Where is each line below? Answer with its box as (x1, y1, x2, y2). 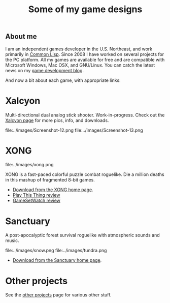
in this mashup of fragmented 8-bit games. (5, 177, 95, 183)
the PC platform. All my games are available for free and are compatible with (5, 56, 165, 63)
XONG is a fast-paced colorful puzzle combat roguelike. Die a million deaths (5, 171, 164, 177)
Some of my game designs (28, 4, 143, 15)
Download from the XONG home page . (12, 187, 93, 193)
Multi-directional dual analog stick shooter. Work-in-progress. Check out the (5, 112, 165, 118)
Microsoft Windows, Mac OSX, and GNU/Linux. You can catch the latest (5, 62, 155, 68)
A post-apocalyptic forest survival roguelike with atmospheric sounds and (5, 232, 160, 238)
